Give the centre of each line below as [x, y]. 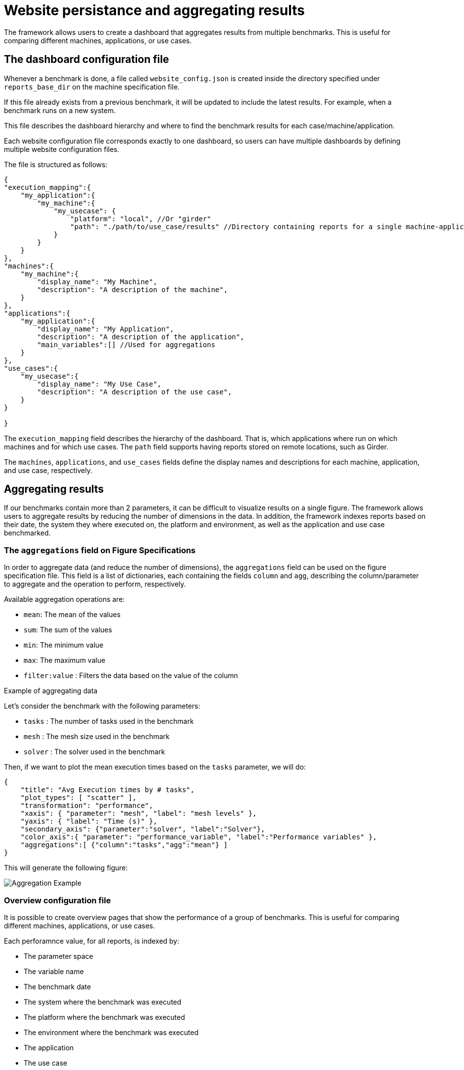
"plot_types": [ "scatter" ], [78, 798]
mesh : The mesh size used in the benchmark [97, 737]
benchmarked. [28, 533]
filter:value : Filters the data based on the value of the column [131, 676]
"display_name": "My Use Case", [99, 384]
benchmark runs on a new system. [60, 110]
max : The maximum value [65, 660]
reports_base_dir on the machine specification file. [92, 87]
